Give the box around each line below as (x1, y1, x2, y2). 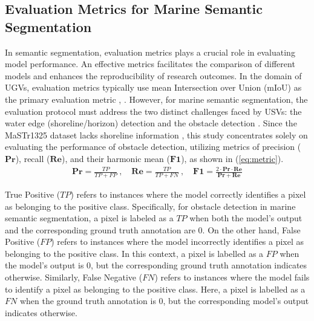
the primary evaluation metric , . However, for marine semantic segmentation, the (5, 92, 308, 105)
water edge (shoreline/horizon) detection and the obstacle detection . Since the (5, 117, 297, 129)
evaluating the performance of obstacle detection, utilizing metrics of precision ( (5, 140, 301, 153)
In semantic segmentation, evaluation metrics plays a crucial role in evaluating (5, 45, 295, 58)
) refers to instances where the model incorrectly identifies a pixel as (51, 235, 304, 248)
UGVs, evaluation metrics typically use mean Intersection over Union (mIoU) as (5, 81, 302, 94)
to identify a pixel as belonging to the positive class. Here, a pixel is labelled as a (5, 282, 306, 295)
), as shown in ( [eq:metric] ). (181, 152, 284, 164)
